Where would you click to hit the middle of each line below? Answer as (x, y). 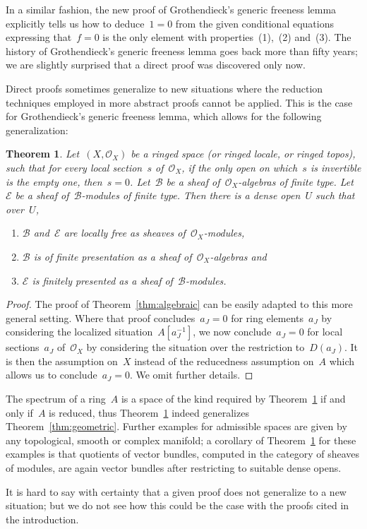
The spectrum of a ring (56, 399)
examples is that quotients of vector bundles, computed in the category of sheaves (183, 454)
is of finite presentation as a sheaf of (113, 256)
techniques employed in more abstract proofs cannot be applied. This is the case (179, 102)
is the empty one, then (54, 181)
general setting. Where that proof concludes (101, 317)
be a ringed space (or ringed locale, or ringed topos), (243, 154)
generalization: (37, 130)
